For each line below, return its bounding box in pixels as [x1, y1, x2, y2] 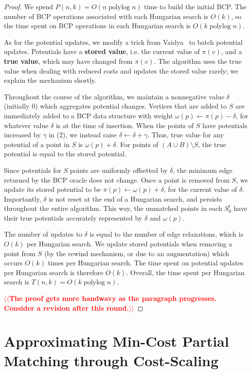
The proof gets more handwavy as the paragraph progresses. [9, 293, 217, 303]
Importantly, [4, 193, 41, 204]
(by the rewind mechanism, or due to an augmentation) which [44, 248, 230, 258]
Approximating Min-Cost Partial [4, 331, 229, 351]
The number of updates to [4, 229, 82, 239]
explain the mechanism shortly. [4, 75, 96, 85]
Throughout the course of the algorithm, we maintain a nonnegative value [4, 91, 224, 101]
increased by [4, 130, 41, 140]
